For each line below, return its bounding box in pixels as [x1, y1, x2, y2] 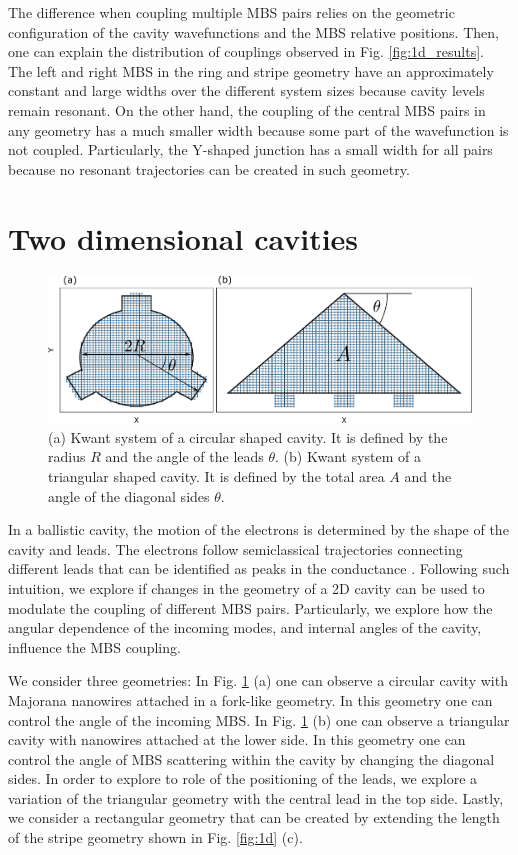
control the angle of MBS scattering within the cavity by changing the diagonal [8, 748, 495, 769]
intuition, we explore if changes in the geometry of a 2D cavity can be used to [8, 577, 485, 598]
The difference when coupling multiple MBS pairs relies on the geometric [8, 2, 455, 22]
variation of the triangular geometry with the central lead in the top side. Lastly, [8, 787, 504, 808]
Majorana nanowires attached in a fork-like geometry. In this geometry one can [8, 689, 493, 710]
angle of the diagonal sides [48, 485, 210, 506]
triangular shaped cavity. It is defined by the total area [48, 465, 385, 486]
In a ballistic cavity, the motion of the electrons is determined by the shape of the [8, 519, 509, 540]
